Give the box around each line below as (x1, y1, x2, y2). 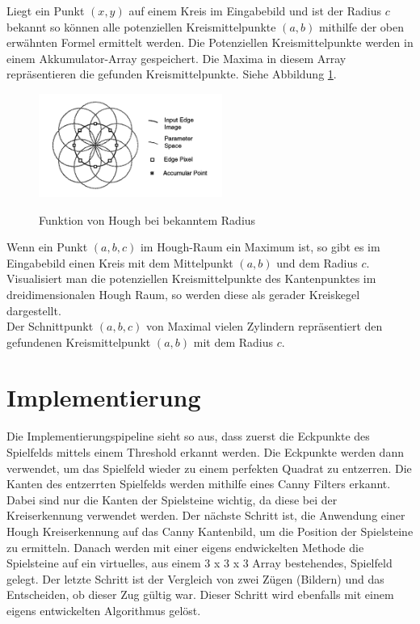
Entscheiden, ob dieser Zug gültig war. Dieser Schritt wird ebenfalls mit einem (6, 586, 394, 603)
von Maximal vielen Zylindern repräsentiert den (145, 318, 383, 335)
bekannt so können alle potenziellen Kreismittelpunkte (6, 18, 276, 35)
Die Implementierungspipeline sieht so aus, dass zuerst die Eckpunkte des (6, 428, 370, 445)
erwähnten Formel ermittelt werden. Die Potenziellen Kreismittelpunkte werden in (6, 34, 414, 51)
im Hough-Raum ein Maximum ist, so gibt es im (140, 238, 380, 255)
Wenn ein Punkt (6, 238, 88, 255)
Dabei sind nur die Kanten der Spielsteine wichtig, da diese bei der (6, 491, 338, 508)
